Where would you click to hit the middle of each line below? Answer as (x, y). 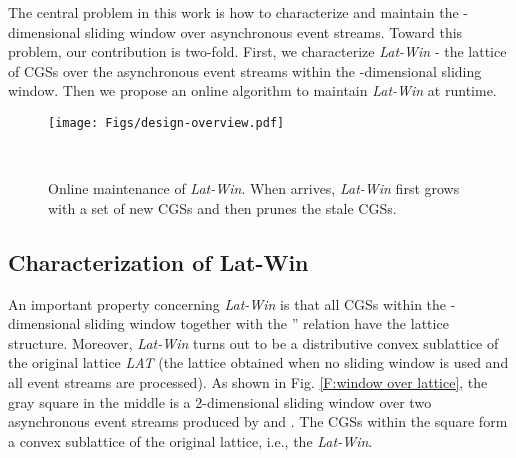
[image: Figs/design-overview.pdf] (166, 122)
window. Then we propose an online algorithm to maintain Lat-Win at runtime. (252, 90)
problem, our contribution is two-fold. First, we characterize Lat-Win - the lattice (257, 51)
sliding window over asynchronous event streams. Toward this (274, 31)
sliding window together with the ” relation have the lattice (267, 323)
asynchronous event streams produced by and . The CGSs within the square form (258, 421)
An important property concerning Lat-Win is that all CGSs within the (227, 303)
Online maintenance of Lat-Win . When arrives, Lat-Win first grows (254, 188)
